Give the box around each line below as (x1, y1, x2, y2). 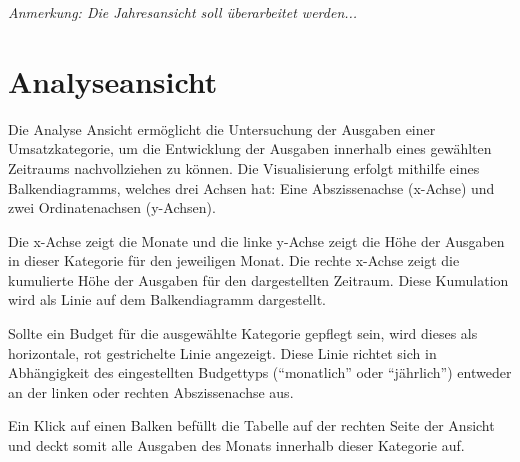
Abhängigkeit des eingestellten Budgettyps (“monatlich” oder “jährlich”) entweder (8, 362, 512, 383)
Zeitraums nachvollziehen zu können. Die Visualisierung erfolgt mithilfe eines (8, 157, 480, 178)
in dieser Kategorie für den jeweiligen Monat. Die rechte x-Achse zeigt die (8, 250, 460, 271)
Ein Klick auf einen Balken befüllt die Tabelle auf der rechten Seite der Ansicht (8, 415, 495, 436)
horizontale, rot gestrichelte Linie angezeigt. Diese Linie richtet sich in (8, 342, 437, 363)
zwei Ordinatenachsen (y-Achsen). (8, 197, 216, 218)
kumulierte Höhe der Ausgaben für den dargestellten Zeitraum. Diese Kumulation (8, 269, 509, 290)
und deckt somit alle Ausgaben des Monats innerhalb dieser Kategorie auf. (8, 435, 465, 456)
